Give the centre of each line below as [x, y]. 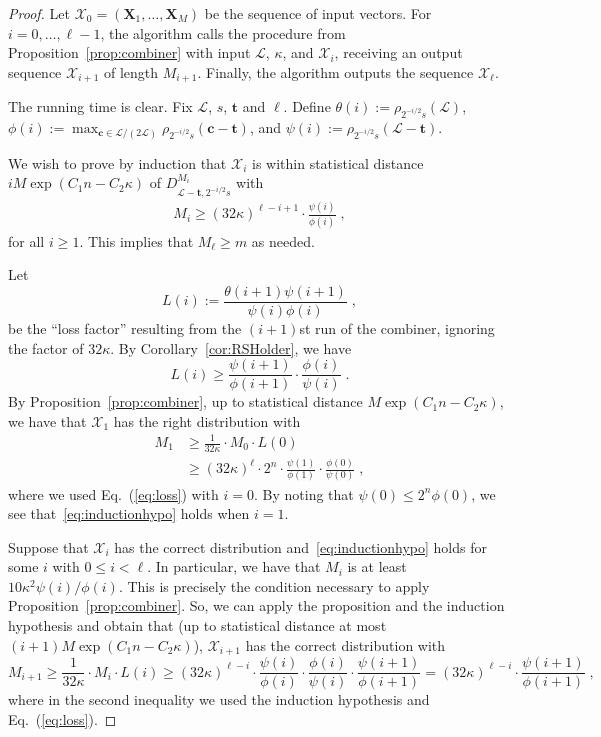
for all [26, 240]
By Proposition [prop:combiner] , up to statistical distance [185, 401]
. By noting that [304, 493]
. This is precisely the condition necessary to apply [274, 585]
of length [131, 71]
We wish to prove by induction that [117, 162]
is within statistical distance [337, 162]
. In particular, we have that [234, 566]
